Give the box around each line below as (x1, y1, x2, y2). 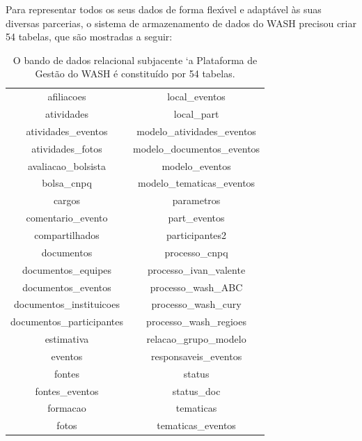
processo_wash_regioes (146, 314, 246, 329)
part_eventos (168, 210, 225, 225)
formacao (47, 401, 86, 415)
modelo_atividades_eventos (136, 123, 256, 138)
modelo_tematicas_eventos (137, 176, 255, 190)
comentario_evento (26, 210, 108, 225)
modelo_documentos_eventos (132, 141, 260, 155)
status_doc (172, 383, 221, 398)
